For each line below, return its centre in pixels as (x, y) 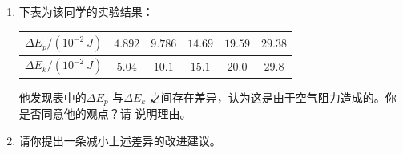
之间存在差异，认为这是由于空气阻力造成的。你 (273, 97)
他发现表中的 (52, 97)
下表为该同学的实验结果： (86, 11)
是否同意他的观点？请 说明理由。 (105, 113)
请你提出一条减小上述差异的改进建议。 (120, 140)
